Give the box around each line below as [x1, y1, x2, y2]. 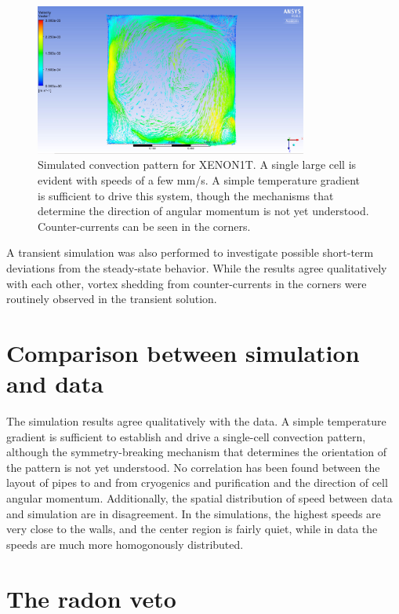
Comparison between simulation [6, 336, 360, 368]
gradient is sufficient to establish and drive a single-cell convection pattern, [6, 428, 366, 444]
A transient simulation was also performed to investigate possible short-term [6, 244, 374, 261]
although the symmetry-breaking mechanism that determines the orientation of [6, 444, 386, 460]
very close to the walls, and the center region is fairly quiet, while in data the [6, 521, 378, 537]
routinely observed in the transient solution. [6, 291, 217, 307]
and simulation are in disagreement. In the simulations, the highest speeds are [6, 505, 381, 521]
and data [6, 367, 103, 400]
